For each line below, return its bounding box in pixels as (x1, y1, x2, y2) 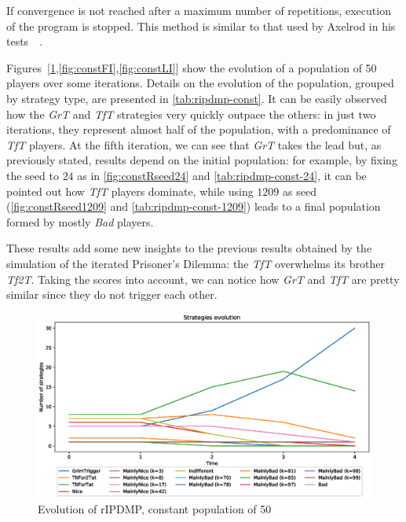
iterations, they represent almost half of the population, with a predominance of (6, 121, 391, 138)
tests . (6, 33, 43, 50)
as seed (283, 182, 316, 199)
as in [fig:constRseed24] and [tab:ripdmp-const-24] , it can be (77, 167, 367, 183)
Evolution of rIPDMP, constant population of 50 (38, 501, 272, 517)
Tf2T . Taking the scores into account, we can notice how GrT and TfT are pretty (6, 270, 400, 287)
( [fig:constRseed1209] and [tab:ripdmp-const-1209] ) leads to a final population (6, 198, 381, 215)
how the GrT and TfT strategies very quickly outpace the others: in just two (6, 105, 376, 122)
